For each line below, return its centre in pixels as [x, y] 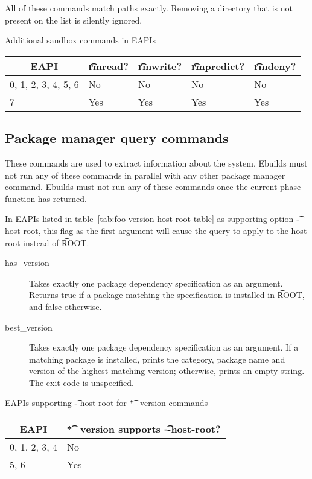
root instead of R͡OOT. [47, 242]
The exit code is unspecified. [81, 382]
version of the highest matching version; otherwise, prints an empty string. [167, 371]
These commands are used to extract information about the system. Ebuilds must [156, 163]
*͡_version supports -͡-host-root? [144, 429]
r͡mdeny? [275, 66]
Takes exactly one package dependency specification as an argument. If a [164, 347]
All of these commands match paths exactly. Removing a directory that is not [149, 8]
